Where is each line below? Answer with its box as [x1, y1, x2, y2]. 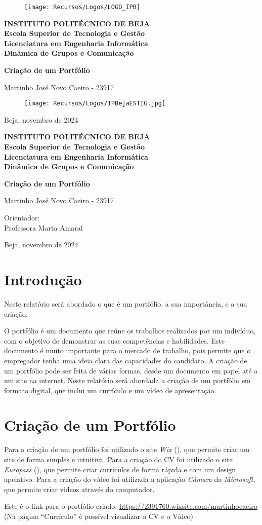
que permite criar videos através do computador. [4, 483, 155, 494]
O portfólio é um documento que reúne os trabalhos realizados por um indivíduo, [4, 325, 256, 336]
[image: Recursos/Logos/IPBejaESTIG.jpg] [24, 100, 166, 107]
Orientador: [4, 212, 40, 223]
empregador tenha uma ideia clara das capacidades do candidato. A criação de [4, 355, 247, 365]
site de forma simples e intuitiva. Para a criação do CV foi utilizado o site [4, 454, 233, 464]
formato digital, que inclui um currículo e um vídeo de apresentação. [4, 385, 216, 395]
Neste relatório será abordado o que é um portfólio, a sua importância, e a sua [4, 298, 247, 309]
